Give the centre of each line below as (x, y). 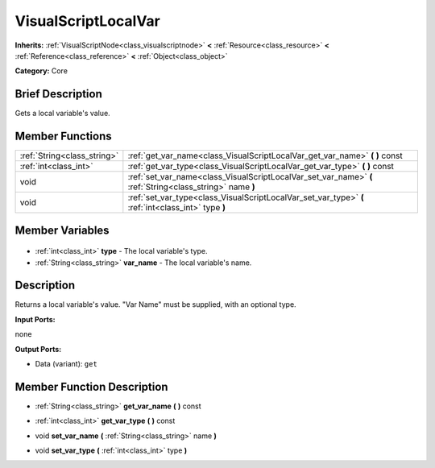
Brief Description (58, 94)
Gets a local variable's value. (62, 114)
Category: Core (41, 71)
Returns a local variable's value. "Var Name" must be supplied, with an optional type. (156, 304)
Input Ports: (35, 319)
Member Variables (62, 230)
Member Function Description (91, 387)
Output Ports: (38, 349)
